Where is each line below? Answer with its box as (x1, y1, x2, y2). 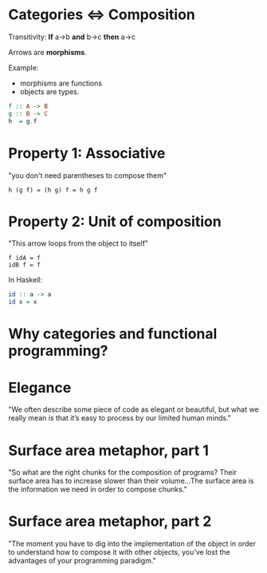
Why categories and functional (8, 325, 218, 343)
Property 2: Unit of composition (8, 212, 222, 231)
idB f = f (8, 261, 41, 269)
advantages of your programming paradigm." (8, 556, 157, 566)
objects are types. (19, 86, 80, 97)
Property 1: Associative (8, 144, 166, 162)
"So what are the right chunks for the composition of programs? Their (8, 468, 238, 477)
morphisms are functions (19, 78, 102, 88)
